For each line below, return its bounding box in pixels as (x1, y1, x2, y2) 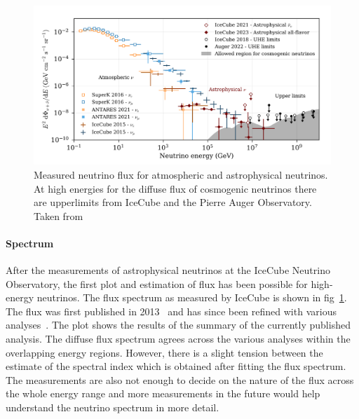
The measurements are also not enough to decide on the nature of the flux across (6, 372, 354, 387)
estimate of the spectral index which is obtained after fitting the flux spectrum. (6, 359, 346, 373)
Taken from (34, 208, 83, 223)
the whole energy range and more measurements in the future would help (6, 386, 320, 401)
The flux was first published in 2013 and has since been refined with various (6, 303, 337, 318)
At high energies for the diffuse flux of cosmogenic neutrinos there (34, 181, 317, 195)
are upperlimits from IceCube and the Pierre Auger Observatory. (34, 195, 312, 209)
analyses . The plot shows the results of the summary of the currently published (6, 317, 351, 332)
